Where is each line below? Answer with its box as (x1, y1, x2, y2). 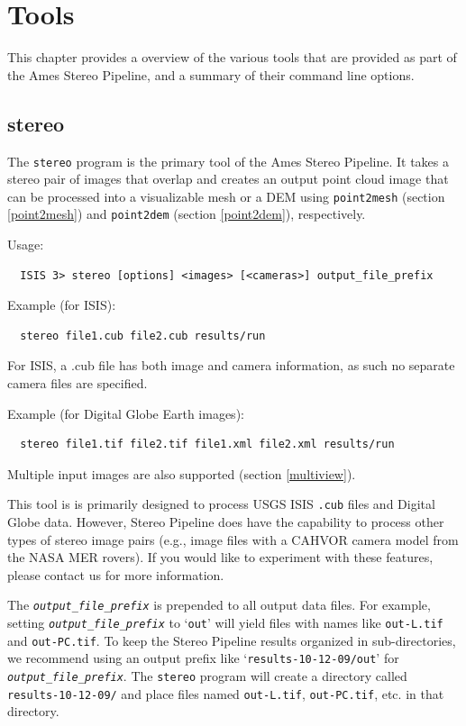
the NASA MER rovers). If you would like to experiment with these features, (7, 548, 434, 567)
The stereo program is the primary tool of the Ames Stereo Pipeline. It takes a (7, 151, 449, 170)
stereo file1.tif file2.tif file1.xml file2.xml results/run (20, 438, 395, 451)
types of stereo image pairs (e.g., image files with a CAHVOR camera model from (7, 530, 459, 549)
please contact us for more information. (7, 565, 224, 584)
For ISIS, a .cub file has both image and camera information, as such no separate (7, 356, 455, 375)
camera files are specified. (7, 374, 148, 393)
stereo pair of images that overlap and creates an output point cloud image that (7, 169, 449, 188)
